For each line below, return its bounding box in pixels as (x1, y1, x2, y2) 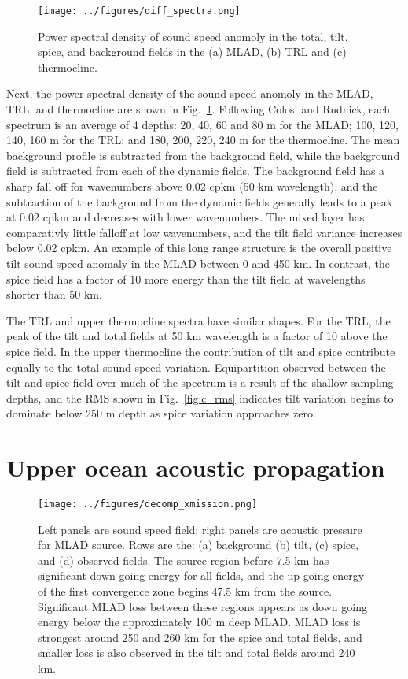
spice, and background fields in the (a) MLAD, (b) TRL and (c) (38, 43, 347, 60)
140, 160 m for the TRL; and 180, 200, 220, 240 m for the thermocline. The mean (6, 132, 400, 148)
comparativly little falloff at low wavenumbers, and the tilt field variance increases (6, 224, 402, 240)
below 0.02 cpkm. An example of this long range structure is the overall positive (6, 239, 392, 256)
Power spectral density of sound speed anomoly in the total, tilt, (38, 28, 348, 44)
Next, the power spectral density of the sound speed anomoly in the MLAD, (6, 85, 373, 102)
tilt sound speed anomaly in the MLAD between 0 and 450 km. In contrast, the (6, 254, 390, 271)
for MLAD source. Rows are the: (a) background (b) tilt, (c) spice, (38, 536, 359, 553)
